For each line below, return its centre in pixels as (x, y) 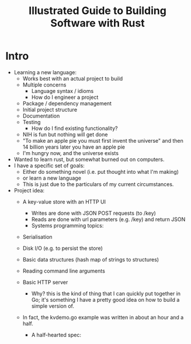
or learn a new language (52, 178)
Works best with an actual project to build (73, 78)
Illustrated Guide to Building (98, 11)
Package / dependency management (67, 103)
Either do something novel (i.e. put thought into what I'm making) (101, 171)
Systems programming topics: (67, 225)
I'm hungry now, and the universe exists (71, 153)
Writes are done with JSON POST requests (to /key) (93, 213)
